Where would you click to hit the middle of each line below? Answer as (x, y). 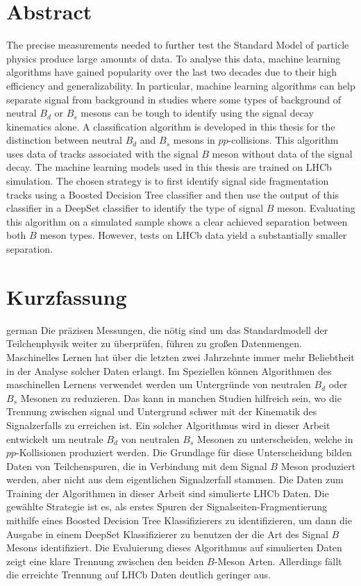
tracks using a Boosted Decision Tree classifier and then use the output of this (173, 194)
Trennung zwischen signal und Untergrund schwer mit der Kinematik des (162, 411)
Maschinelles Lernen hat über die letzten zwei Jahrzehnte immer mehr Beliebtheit (180, 357)
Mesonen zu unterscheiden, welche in (275, 438)
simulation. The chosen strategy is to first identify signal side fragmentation (168, 181)
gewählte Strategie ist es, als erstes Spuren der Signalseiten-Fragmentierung (167, 507)
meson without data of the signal (282, 153)
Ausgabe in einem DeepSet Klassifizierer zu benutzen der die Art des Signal (167, 534)
